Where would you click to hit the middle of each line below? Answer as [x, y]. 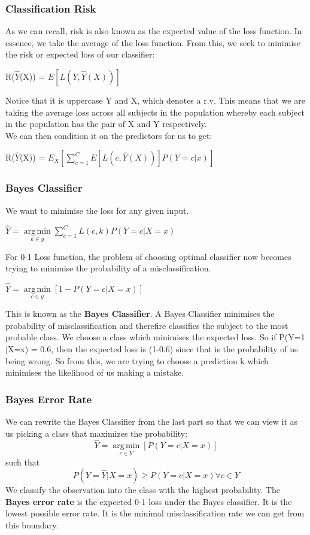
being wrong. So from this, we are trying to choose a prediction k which [137, 360]
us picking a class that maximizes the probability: [97, 433]
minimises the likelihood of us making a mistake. [95, 372]
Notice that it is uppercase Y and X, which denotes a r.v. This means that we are [155, 100]
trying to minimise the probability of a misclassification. [108, 268]
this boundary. [32, 525]
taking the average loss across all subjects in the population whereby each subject [155, 112]
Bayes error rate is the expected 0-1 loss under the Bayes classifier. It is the [149, 501]
